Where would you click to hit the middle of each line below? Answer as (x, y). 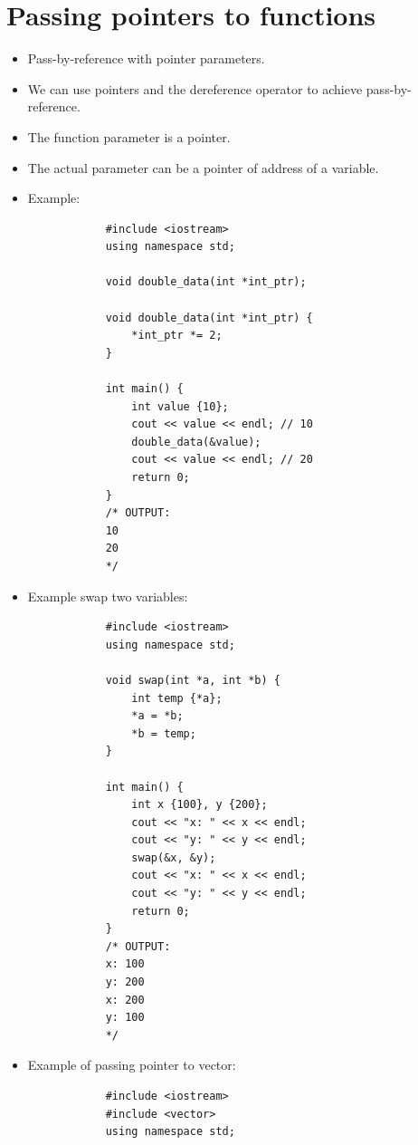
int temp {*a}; (177, 698)
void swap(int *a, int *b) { (193, 680)
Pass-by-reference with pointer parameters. (146, 58)
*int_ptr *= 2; (177, 336)
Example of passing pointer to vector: (132, 1065)
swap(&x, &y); (174, 857)
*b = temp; (164, 733)
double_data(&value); (196, 442)
